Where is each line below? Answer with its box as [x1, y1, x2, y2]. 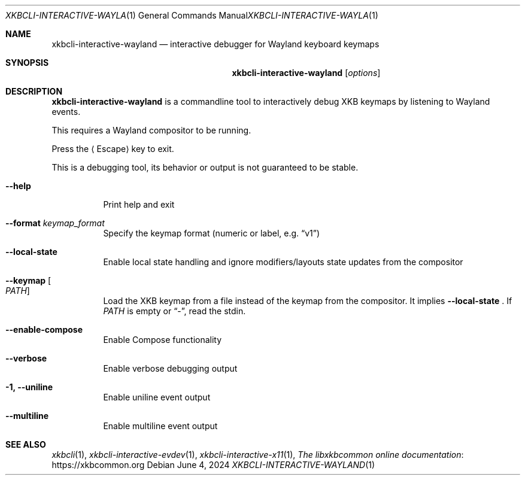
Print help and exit [103, 199, 175, 209]
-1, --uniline [5, 382, 53, 392]
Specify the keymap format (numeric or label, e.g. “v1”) [103, 228, 320, 238]
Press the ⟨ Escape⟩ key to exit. [51, 144, 174, 154]
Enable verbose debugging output [103, 363, 238, 373]
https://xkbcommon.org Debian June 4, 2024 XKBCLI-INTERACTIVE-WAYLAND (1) [51, 460, 375, 470]
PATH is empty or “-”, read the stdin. [103, 306, 246, 316]
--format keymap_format [5, 218, 105, 228]
